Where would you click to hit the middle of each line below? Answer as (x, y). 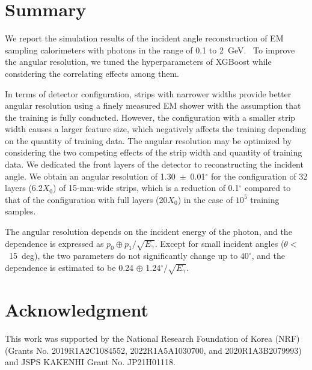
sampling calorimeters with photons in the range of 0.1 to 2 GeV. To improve (150, 50)
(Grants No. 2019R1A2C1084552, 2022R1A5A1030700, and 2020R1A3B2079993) (153, 350)
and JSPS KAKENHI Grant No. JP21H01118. (90, 362)
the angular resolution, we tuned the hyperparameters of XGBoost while (138, 62)
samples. (20, 211)
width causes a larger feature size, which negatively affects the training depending (155, 129)
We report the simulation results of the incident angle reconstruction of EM (144, 38)
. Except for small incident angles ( (219, 243)
